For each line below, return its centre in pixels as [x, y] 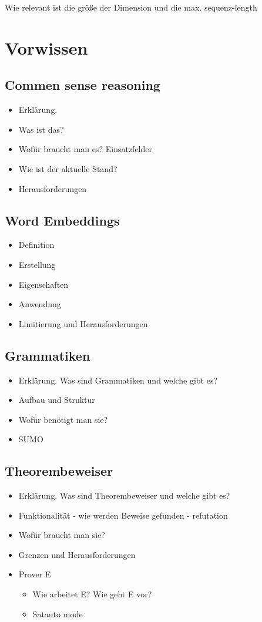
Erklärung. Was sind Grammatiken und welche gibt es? [118, 380]
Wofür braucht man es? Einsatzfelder [85, 149]
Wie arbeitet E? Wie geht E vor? [92, 594]
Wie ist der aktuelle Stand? [68, 168]
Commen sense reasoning [83, 85]
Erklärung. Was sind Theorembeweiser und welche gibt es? [124, 495]
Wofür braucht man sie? [62, 535]
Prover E [35, 574]
